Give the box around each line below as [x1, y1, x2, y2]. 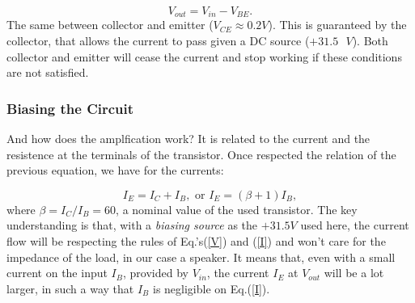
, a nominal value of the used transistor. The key [116, 200, 358, 217]
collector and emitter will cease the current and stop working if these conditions [6, 48, 402, 65]
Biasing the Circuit [6, 98, 134, 118]
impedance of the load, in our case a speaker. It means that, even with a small [6, 248, 396, 265]
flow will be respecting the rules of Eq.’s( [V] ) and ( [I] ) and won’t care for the [6, 233, 386, 250]
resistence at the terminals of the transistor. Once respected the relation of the [6, 145, 396, 162]
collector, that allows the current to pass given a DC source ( [6, 32, 310, 49]
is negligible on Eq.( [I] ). [152, 280, 270, 297]
